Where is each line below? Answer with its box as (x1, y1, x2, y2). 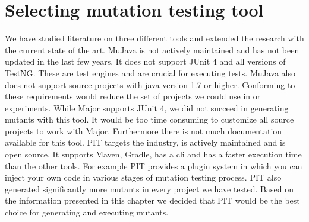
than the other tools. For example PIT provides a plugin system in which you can (5, 159, 302, 172)
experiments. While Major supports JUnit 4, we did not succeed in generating (5, 101, 289, 114)
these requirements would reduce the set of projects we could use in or (5, 90, 261, 102)
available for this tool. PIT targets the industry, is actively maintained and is (5, 136, 286, 149)
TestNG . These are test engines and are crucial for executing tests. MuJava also (5, 66, 295, 79)
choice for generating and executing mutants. (5, 206, 169, 218)
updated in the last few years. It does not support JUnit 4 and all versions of (5, 55, 286, 67)
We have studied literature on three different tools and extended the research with (5, 32, 304, 44)
